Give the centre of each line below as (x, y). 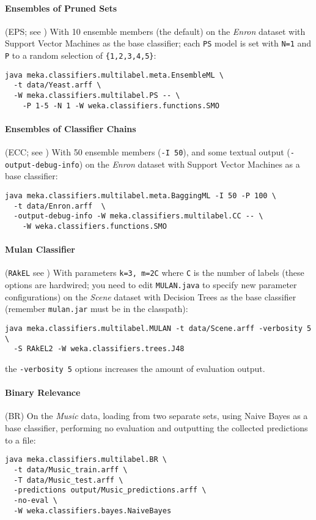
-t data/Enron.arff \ (60, 206)
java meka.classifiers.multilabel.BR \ (86, 460)
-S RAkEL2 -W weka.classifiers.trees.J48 (99, 349)
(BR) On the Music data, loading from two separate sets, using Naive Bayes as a (156, 416)
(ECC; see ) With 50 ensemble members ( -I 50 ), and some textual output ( (148, 152)
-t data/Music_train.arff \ (71, 470)
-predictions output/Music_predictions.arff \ (110, 490)
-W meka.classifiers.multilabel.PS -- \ (97, 96)
